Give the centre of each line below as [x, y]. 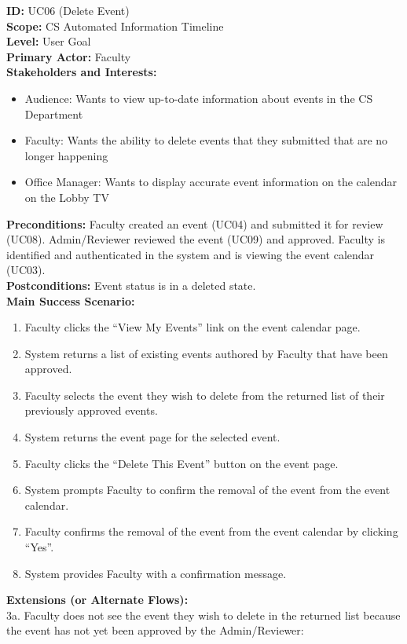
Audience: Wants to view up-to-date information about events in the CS [199, 98]
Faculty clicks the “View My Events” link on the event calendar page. [192, 327]
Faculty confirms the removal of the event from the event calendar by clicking [211, 531]
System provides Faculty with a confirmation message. [156, 573]
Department [54, 113]
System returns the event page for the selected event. [152, 437]
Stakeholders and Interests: [82, 72]
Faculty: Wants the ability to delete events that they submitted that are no [206, 140]
